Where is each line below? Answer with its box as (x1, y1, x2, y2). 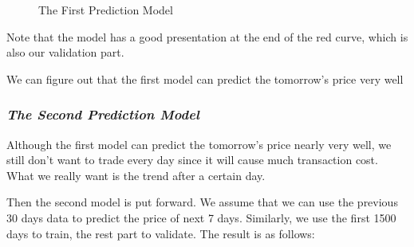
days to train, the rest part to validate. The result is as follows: (6, 225, 315, 241)
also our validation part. (6, 44, 124, 61)
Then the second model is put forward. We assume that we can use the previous (6, 194, 398, 210)
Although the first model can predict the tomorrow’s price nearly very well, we (6, 135, 392, 152)
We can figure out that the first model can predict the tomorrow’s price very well (6, 70, 404, 87)
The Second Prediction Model (6, 104, 199, 124)
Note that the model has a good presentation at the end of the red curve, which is (6, 28, 408, 45)
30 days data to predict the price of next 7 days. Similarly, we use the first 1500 (6, 209, 396, 225)
